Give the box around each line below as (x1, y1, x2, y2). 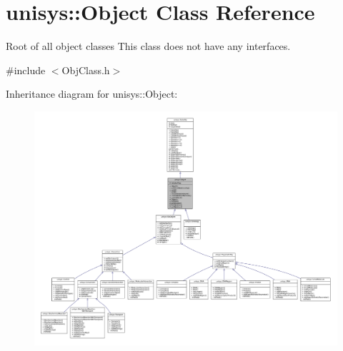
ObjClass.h (61, 62, 110, 77)
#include (6, 62, 46, 77)
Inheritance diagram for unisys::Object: (6, 86, 178, 101)
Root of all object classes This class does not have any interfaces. (6, 39, 291, 54)
